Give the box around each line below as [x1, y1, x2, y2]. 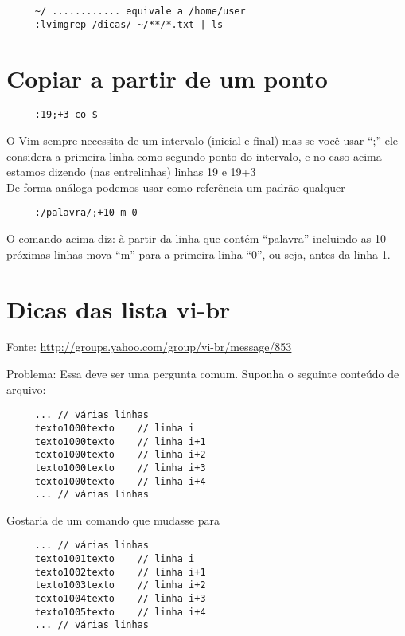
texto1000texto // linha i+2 [34, 449, 206, 461]
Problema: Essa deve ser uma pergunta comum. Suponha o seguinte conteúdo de [6, 365, 399, 382]
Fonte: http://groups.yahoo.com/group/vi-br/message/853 [6, 338, 292, 355]
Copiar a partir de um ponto [6, 61, 328, 94]
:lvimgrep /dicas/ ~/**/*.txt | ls [34, 18, 224, 30]
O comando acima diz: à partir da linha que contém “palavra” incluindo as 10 [6, 230, 386, 247]
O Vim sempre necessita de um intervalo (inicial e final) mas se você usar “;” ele [6, 132, 399, 149]
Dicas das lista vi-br [6, 292, 231, 325]
